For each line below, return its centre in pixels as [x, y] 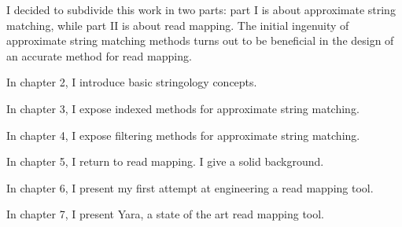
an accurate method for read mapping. [99, 55]
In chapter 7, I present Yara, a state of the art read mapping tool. [166, 214]
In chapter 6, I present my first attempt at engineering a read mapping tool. [190, 187]
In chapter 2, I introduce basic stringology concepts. [132, 82]
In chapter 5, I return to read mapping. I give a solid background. [165, 161]
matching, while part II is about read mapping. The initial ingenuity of [178, 25]
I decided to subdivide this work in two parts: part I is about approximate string [201, 9]
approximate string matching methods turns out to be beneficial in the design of [200, 40]
